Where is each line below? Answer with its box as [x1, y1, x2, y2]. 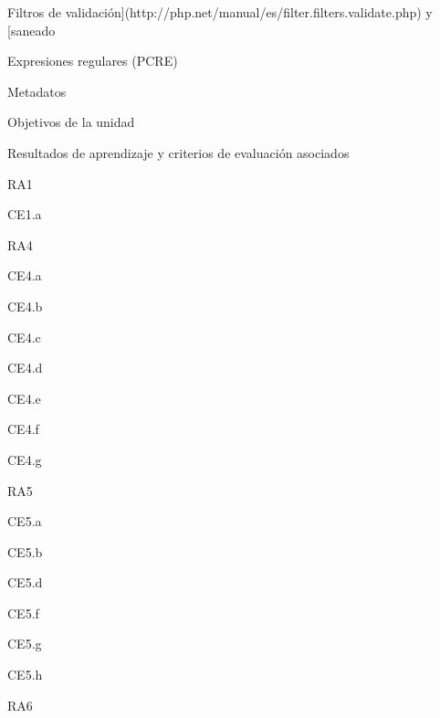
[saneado [7, 20, 56, 39]
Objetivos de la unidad [7, 112, 135, 132]
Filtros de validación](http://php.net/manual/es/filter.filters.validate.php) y [7, 3, 433, 21]
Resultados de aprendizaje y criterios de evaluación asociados [7, 143, 350, 162]
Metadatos [7, 81, 67, 100]
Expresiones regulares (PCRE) [7, 51, 178, 70]
